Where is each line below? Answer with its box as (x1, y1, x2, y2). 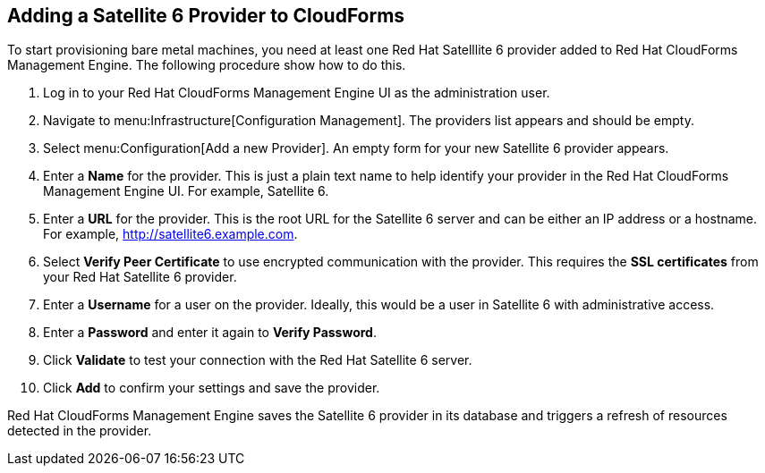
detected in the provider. (7, 423, 152, 439)
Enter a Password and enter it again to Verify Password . (43, 325, 377, 341)
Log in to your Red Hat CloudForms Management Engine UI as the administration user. (43, 85, 550, 101)
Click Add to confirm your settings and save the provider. (43, 380, 380, 396)
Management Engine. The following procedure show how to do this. (7, 57, 406, 73)
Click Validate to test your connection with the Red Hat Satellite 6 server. (43, 352, 472, 368)
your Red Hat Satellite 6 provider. (43, 269, 237, 285)
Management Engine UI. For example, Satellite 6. (43, 183, 329, 199)
